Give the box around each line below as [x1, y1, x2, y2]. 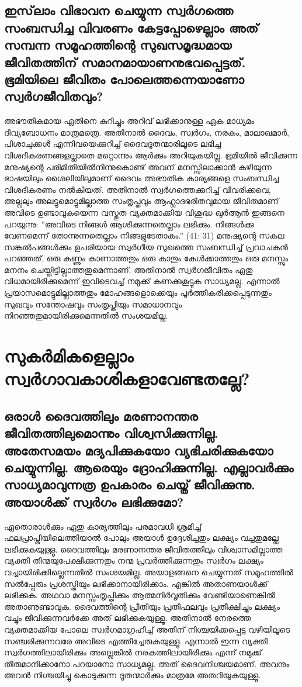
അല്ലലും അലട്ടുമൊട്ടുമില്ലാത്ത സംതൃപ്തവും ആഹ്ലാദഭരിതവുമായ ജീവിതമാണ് [4, 195, 279, 207]
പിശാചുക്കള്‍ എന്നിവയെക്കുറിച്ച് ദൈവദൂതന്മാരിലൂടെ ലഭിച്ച [4, 137, 221, 150]
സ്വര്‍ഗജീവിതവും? [4, 87, 103, 105]
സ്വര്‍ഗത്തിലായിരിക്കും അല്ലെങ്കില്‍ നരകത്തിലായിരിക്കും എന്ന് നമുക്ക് [4, 646, 262, 658]
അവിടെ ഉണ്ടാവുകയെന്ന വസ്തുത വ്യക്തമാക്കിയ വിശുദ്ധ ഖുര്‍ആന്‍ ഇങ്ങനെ [4, 206, 284, 218]
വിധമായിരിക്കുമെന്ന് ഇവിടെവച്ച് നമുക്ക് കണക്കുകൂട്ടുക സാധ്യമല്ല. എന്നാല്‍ [4, 275, 280, 287]
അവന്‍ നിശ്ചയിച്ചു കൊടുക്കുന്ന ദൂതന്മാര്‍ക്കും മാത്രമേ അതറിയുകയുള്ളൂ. [4, 669, 261, 681]
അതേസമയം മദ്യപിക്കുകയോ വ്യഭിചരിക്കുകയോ [4, 441, 273, 459]
